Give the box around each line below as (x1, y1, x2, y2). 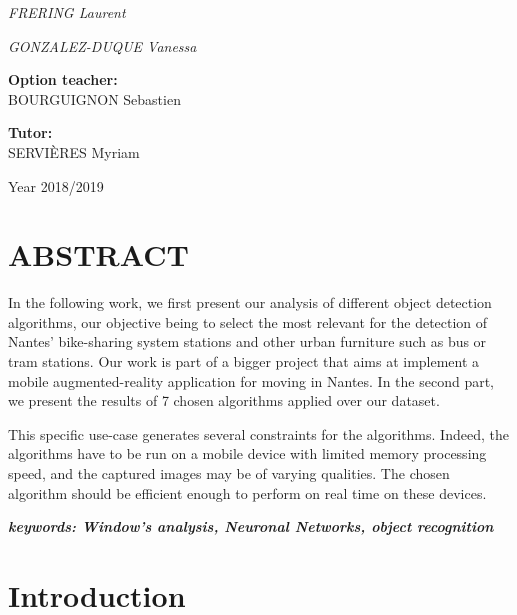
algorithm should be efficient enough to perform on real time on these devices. (8, 482, 487, 503)
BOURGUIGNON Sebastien (8, 88, 181, 109)
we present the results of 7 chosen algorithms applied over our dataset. (8, 390, 440, 411)
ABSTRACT (8, 234, 189, 275)
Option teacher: (8, 69, 118, 90)
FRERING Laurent (8, 2, 126, 22)
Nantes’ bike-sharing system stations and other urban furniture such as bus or (8, 331, 487, 352)
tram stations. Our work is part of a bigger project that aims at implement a (8, 351, 480, 372)
